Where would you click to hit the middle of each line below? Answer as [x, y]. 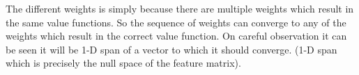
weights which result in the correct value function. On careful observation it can [176, 36]
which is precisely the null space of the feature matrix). [123, 63]
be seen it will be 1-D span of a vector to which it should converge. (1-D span [171, 49]
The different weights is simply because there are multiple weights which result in [180, 8]
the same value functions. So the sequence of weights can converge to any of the [176, 22]
